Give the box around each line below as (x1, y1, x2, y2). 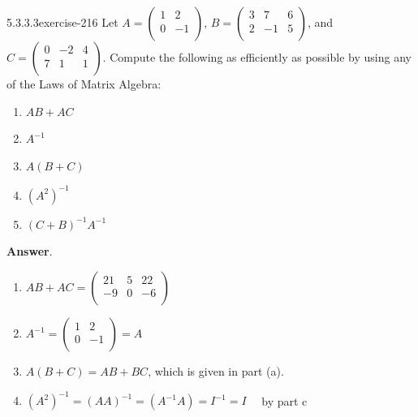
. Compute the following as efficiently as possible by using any (102, 49, 412, 65)
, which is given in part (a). (148, 363, 284, 380)
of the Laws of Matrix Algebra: (6, 75, 162, 92)
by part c (261, 392, 308, 409)
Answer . (6, 243, 53, 260)
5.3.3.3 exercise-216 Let (6, 14, 119, 30)
